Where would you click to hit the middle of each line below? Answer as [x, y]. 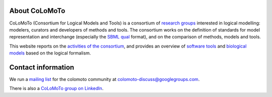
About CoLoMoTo [37, 11]
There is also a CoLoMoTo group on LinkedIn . [56, 88]
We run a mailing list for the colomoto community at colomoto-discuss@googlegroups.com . [105, 79]
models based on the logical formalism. [50, 53]
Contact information [42, 67]
